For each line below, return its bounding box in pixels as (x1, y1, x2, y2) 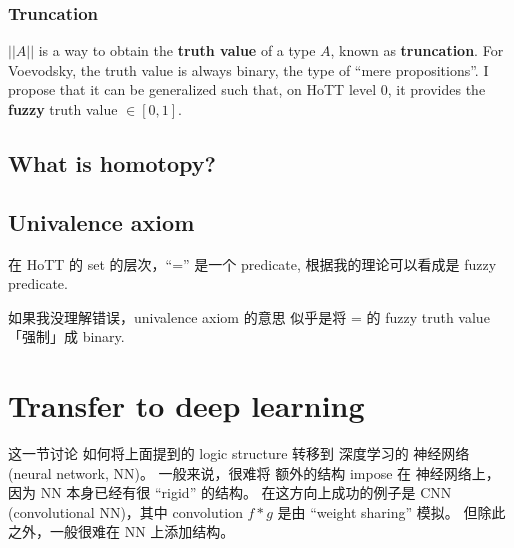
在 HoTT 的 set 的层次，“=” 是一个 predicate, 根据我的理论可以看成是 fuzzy (8, 253, 497, 274)
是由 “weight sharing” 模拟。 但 (277, 501, 478, 522)
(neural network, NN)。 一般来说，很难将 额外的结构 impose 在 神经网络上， (8, 462, 500, 483)
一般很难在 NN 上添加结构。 (49, 521, 235, 542)
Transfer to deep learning (8, 385, 365, 426)
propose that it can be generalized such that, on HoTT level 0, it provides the (8, 79, 486, 100)
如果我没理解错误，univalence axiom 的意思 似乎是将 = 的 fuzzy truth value (8, 306, 490, 327)
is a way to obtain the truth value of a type (38, 40, 316, 61)
